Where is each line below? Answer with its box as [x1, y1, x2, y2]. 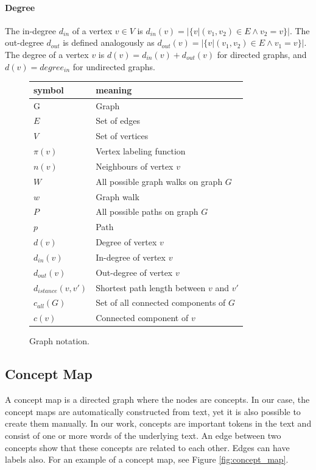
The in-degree [5, 24, 57, 37]
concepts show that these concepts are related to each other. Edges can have [5, 441, 290, 454]
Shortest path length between [96, 281, 206, 294]
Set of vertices [96, 129, 149, 142]
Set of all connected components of [96, 296, 226, 309]
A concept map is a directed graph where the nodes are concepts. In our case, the [5, 393, 310, 406]
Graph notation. [29, 334, 90, 347]
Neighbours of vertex [96, 159, 174, 172]
